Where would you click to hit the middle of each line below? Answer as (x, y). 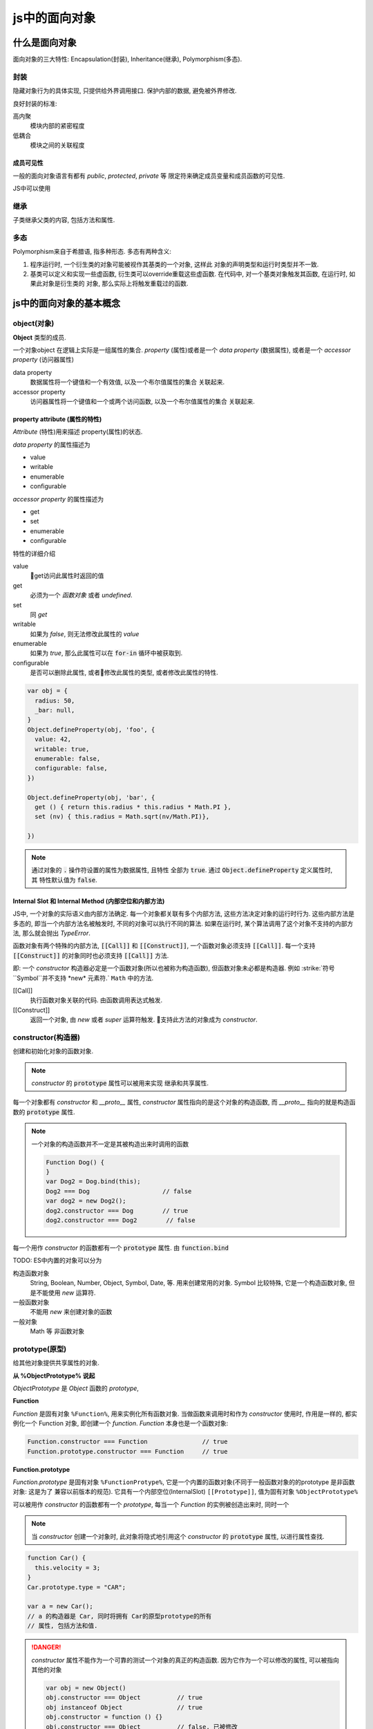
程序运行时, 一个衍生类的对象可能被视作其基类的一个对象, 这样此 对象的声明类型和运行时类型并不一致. (174, 264)
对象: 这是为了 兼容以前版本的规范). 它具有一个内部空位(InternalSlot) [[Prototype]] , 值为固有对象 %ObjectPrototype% (185, 1492)
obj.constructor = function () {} (104, 1717)
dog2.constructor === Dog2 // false (121, 1220)
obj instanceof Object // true (124, 1707)
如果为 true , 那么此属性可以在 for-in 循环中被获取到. (106, 653)
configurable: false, (71, 768)
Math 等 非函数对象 (57, 1331)
